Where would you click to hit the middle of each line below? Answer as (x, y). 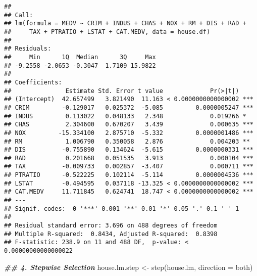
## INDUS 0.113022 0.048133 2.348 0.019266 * (125, 116)
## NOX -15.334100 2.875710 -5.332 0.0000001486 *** (129, 133)
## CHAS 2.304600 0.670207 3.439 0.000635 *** (129, 125)
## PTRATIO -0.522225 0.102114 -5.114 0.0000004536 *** (129, 175)
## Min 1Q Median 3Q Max (80, 57)
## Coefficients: (33, 82)
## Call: (19, 15)
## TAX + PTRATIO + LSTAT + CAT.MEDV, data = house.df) (107, 32)
